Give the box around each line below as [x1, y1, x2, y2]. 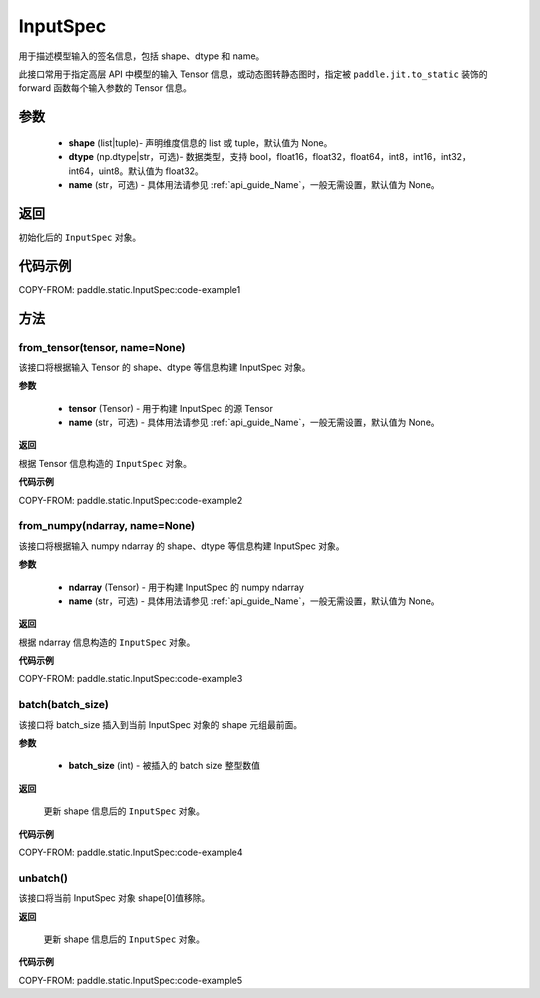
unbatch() [18, 871, 69, 885]
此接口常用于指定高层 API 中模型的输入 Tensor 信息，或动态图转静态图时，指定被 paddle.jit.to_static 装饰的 [18, 68, 488, 80]
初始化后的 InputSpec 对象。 [18, 231, 142, 243]
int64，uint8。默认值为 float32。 [68, 165, 204, 177]
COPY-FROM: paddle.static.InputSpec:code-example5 [18, 974, 243, 986]
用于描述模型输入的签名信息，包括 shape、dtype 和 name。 [18, 50, 265, 62]
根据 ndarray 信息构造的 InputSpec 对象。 [18, 636, 196, 648]
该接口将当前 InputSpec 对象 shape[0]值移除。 [18, 892, 211, 904]
